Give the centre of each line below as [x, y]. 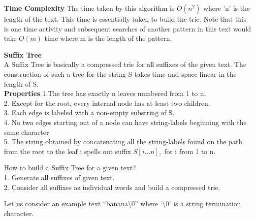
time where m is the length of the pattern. [108, 38]
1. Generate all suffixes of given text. [59, 177]
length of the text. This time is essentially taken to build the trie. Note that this [125, 19]
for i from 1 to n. [190, 151]
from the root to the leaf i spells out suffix [68, 151]
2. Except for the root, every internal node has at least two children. [107, 103]
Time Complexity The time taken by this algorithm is [89, 8]
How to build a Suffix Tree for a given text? [70, 168]
